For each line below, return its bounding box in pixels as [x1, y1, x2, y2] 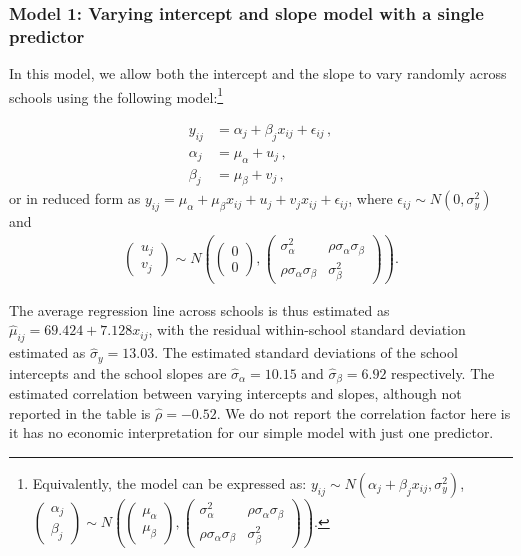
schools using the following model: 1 [9, 83, 224, 107]
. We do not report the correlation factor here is [216, 402, 511, 423]
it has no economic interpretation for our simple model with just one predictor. [9, 422, 494, 443]
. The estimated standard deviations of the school [154, 342, 458, 363]
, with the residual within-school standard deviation [148, 319, 466, 340]
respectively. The [391, 362, 495, 383]
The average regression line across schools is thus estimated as [9, 299, 390, 320]
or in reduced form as [9, 188, 141, 209]
